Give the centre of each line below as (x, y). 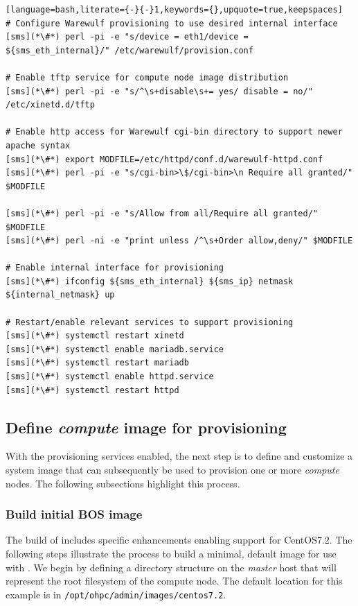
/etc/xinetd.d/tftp (50, 105)
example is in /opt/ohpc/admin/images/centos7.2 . (116, 594)
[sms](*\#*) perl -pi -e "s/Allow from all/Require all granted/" (162, 213)
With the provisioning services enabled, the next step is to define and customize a (179, 456)
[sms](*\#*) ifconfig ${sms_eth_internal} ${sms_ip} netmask (150, 281)
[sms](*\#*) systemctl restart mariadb (97, 363)
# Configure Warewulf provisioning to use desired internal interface (172, 23)
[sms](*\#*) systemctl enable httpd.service (110, 377)
